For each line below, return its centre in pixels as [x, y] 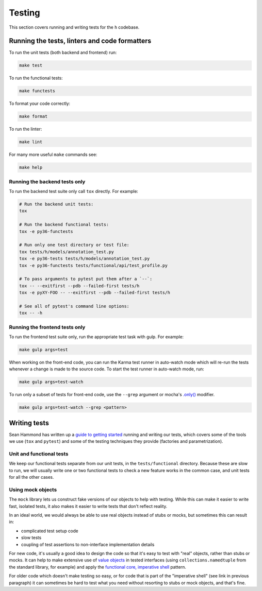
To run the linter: [25, 129]
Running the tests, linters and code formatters [80, 41]
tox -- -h [31, 313]
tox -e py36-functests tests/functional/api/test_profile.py [93, 265]
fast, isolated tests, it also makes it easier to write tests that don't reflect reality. [88, 506]
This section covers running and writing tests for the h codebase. [74, 27]
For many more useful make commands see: [53, 155]
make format [33, 116]
